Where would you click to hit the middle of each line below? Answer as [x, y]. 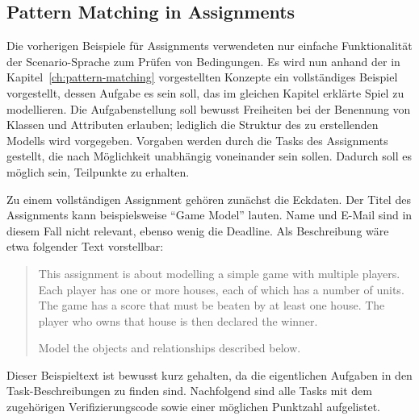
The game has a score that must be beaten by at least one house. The [212, 305]
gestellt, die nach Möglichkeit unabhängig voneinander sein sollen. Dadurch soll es [209, 156]
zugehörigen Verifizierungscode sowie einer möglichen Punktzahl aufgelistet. [193, 407]
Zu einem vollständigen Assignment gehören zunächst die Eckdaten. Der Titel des [209, 199]
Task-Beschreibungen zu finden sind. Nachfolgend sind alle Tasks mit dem [189, 391]
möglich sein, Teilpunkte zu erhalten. [98, 171]
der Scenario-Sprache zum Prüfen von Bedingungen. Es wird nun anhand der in [203, 61]
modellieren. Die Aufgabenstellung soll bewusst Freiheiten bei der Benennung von [209, 108]
